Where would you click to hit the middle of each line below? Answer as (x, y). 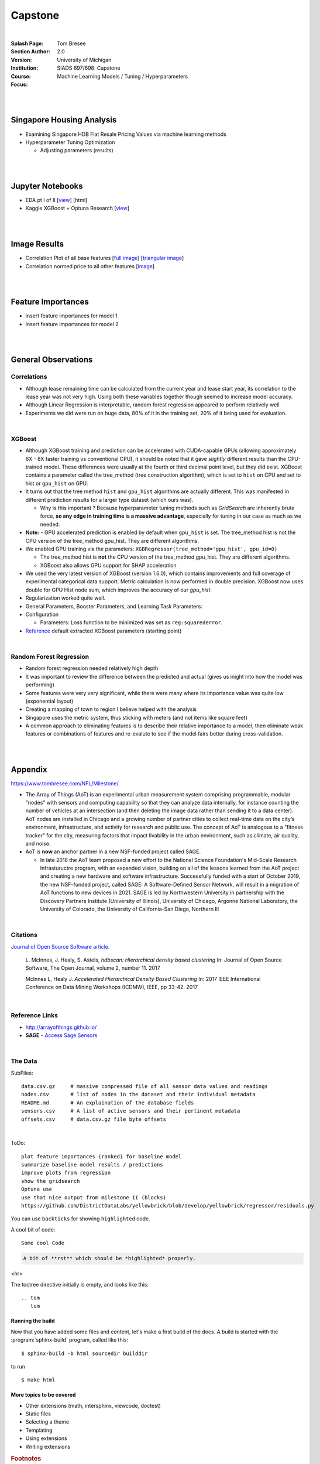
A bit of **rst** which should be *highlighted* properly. (109, 1258)
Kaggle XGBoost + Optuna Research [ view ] (78, 208)
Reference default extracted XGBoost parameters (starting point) (104, 631)
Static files (38, 1414)
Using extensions (46, 1438)
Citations (24, 935)
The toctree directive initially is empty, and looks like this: (80, 1284)
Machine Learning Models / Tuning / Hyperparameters (123, 76)
